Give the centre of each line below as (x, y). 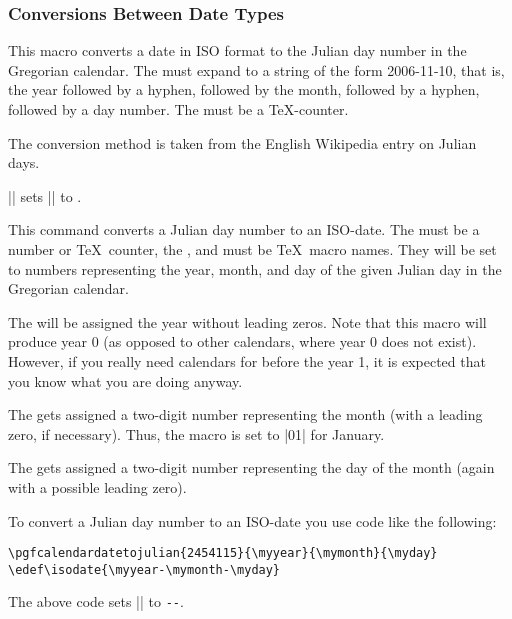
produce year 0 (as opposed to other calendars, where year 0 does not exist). (242, 341)
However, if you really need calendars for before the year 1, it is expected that (247, 360)
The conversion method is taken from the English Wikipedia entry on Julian (242, 142)
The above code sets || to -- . (96, 601)
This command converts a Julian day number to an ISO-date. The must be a (244, 229)
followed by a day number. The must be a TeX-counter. (178, 109)
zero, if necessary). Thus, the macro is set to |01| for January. (196, 433)
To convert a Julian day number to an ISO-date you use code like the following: (252, 520)
